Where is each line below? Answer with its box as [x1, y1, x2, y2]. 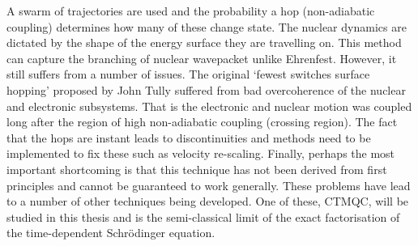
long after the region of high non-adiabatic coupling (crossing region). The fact [6, 113, 398, 130]
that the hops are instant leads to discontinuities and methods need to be [6, 129, 371, 146]
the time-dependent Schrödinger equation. [6, 224, 215, 241]
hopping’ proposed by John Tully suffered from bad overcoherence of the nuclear [6, 81, 406, 98]
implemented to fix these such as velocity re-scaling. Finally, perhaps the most [6, 145, 395, 162]
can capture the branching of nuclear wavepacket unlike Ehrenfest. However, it [6, 49, 397, 66]
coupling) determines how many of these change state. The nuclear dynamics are [6, 18, 407, 35]
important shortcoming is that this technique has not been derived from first [6, 160, 387, 177]
